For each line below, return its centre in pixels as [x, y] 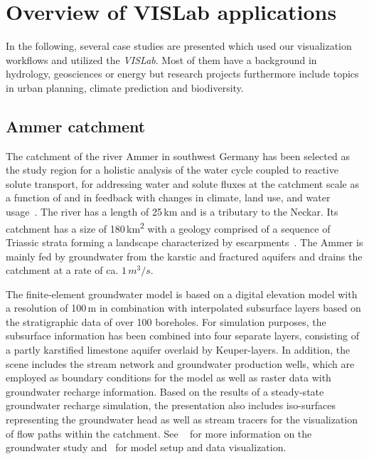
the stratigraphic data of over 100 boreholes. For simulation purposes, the [166, 321]
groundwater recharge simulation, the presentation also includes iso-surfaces [171, 405]
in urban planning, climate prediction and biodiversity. [125, 87]
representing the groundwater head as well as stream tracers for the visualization [182, 420]
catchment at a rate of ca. [62, 270]
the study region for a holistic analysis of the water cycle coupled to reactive [172, 170]
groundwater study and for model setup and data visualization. [146, 447]
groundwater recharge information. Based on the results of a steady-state [165, 391]
